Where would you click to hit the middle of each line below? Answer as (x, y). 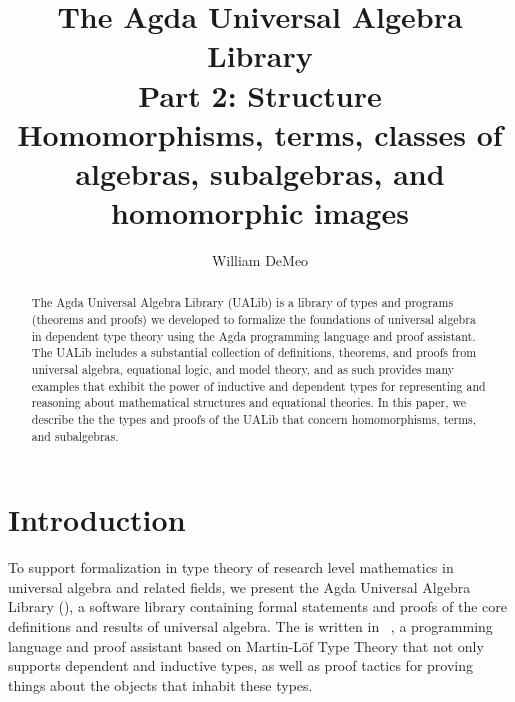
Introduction (97, 519)
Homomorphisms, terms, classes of (260, 133)
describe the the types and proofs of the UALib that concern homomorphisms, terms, (254, 419)
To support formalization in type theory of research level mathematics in (231, 567)
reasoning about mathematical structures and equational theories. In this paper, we (248, 402)
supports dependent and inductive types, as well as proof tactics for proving (240, 665)
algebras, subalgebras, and (260, 172)
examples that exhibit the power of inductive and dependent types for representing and (258, 385)
